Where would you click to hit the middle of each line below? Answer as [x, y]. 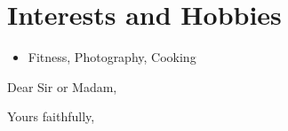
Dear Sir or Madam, [62, 86]
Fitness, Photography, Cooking [112, 57]
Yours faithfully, [51, 116]
